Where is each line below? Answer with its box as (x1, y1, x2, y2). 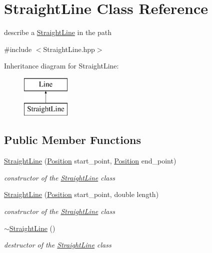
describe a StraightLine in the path (4, 27, 112, 37)
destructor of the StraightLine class (4, 239, 111, 250)
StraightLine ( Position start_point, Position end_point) (4, 155, 176, 166)
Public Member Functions (4, 132, 141, 147)
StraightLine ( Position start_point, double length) (4, 189, 159, 199)
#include (4, 43, 32, 54)
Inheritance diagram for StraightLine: (4, 60, 119, 71)
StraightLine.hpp (43, 43, 95, 54)
